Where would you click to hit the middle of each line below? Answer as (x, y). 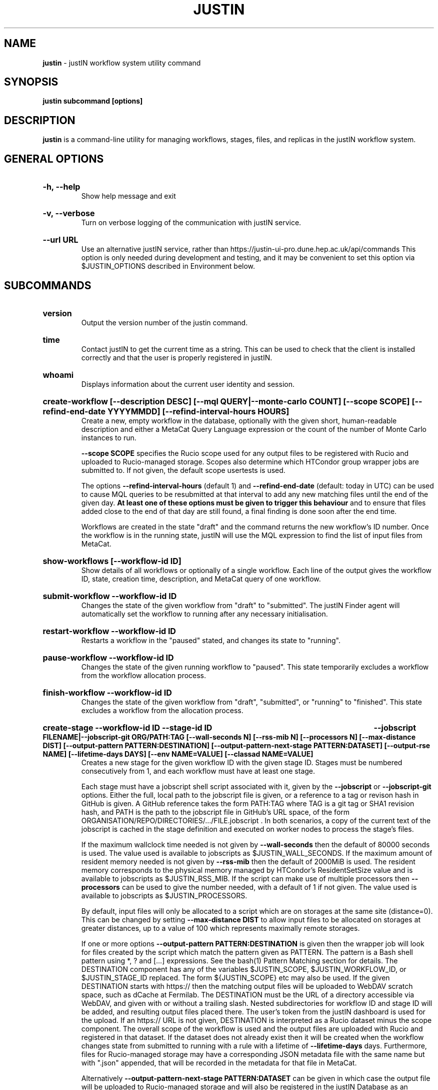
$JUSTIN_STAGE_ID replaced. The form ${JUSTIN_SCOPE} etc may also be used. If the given (235, 977)
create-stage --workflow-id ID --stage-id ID (127, 727)
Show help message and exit (128, 196)
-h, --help (61, 187)
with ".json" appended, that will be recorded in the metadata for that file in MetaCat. (219, 1062)
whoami (58, 375)
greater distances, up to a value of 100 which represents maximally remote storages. (220, 928)
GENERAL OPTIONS (54, 159)
